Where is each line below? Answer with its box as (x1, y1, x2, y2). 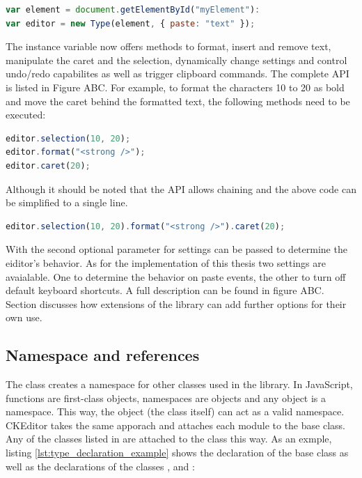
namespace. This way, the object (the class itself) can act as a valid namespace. (6, 404, 345, 419)
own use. (6, 310, 42, 325)
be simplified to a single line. (6, 195, 128, 210)
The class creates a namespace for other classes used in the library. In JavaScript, (6, 377, 353, 392)
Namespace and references (6, 344, 200, 366)
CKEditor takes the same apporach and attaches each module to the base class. (6, 417, 345, 432)
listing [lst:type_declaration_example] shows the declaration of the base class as (6, 445, 349, 460)
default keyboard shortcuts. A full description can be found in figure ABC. (6, 283, 324, 298)
